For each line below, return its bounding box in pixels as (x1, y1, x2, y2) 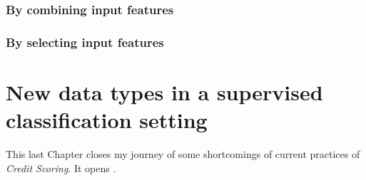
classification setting (6, 105, 208, 134)
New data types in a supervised (6, 77, 323, 106)
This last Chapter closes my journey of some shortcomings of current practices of (6, 147, 360, 161)
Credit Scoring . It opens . (6, 160, 116, 175)
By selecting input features (6, 33, 164, 51)
